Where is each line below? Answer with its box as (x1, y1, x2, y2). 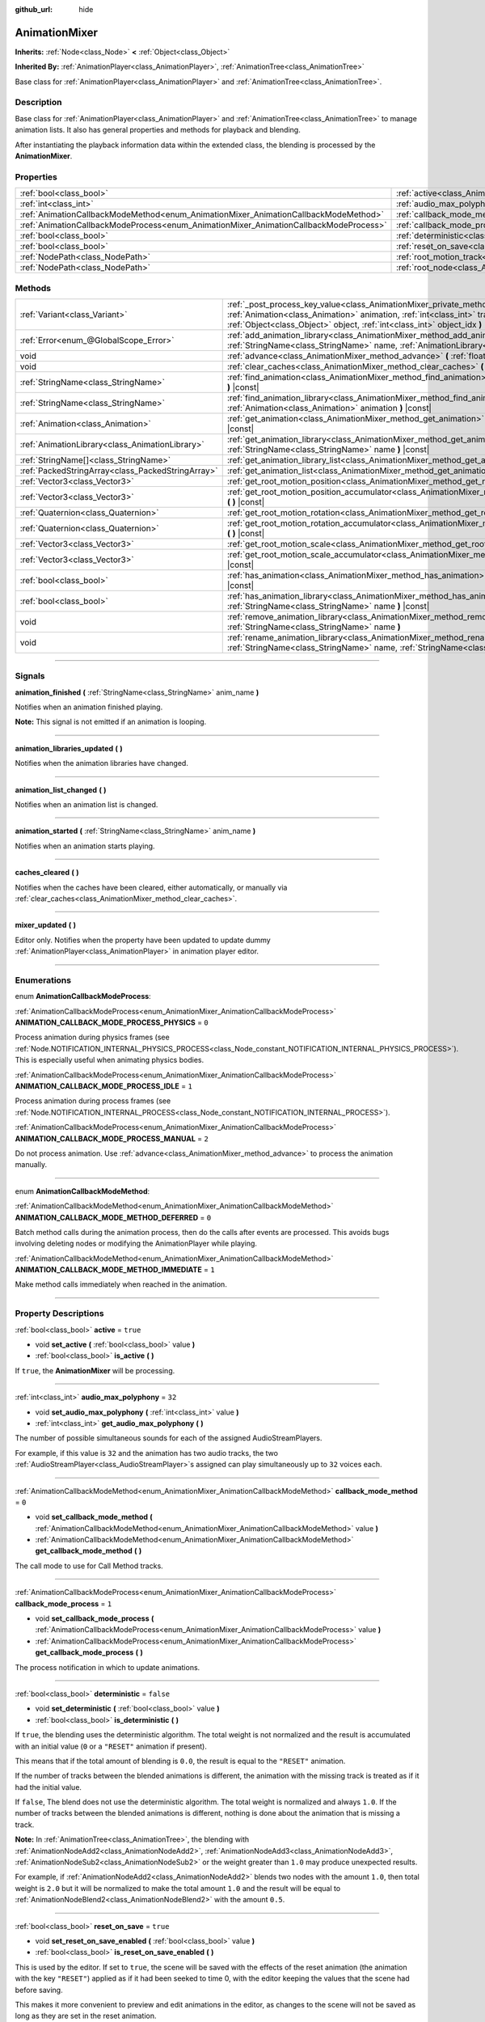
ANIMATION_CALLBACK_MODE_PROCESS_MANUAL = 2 (15, 1133, 209, 1144)
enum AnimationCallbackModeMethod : (15, 1186, 150, 1196)
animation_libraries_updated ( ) (15, 743, 123, 753)
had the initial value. (15, 1782, 82, 1791)
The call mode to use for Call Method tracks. (15, 1561, 163, 1571)
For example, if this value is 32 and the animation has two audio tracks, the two (15, 1448, 279, 1457)
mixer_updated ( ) (15, 920, 77, 930)
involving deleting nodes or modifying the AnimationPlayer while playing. (15, 1238, 258, 1249)
